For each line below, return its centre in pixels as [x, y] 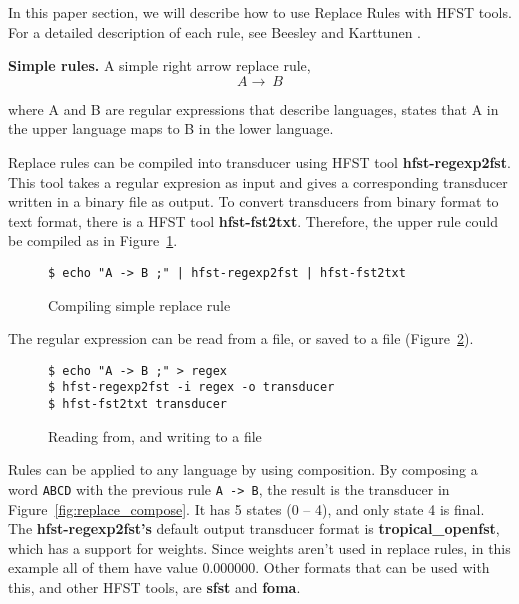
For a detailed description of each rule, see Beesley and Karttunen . [214, 31]
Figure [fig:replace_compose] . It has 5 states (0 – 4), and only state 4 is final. [246, 508]
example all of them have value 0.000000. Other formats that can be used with [249, 567]
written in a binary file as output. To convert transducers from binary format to [253, 201]
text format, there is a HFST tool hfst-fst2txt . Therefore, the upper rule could [253, 220]
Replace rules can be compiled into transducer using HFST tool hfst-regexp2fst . [259, 161]
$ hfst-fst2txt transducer [137, 404]
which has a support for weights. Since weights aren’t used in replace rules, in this [259, 547]
